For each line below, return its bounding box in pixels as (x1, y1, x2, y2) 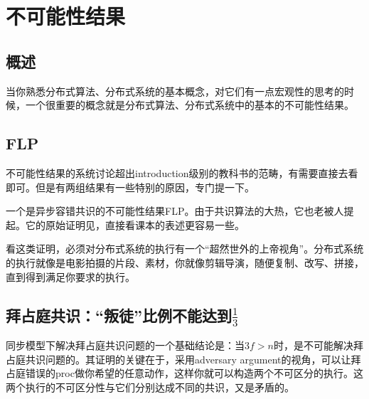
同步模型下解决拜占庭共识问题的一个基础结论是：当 (6, 338, 245, 353)
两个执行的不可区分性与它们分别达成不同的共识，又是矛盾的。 (6, 379, 294, 394)
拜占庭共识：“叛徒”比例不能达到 (6, 304, 232, 326)
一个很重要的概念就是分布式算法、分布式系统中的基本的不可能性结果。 (25, 97, 354, 112)
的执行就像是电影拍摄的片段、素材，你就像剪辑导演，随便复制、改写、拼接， (6, 255, 364, 270)
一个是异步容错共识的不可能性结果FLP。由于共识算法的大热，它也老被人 (6, 203, 344, 218)
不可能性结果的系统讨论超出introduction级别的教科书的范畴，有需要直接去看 (6, 165, 358, 180)
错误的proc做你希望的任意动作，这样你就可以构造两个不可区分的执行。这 (25, 366, 363, 381)
